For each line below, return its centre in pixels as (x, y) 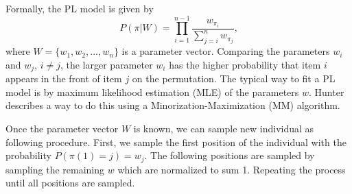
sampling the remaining (55, 169)
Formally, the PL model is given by (80, 8)
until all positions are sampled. (70, 183)
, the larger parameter (106, 64)
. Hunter (327, 92)
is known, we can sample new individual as (224, 128)
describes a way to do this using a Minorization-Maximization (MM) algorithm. (173, 105)
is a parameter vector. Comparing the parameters (226, 51)
